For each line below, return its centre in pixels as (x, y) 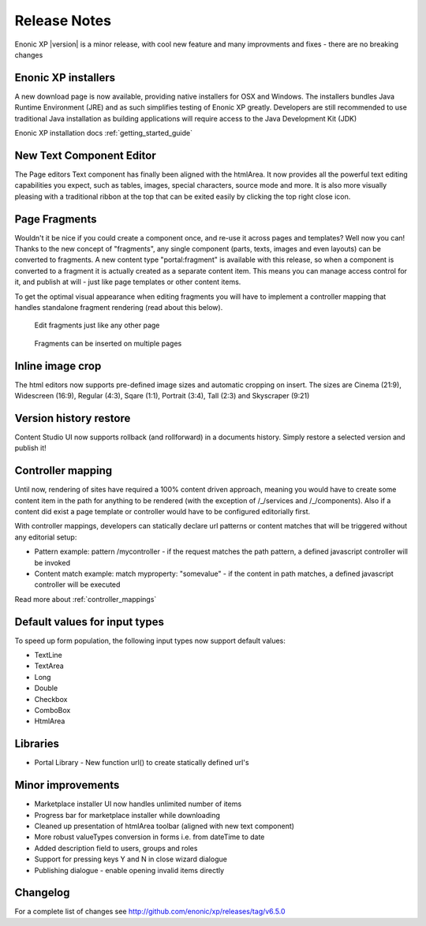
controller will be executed (77, 584)
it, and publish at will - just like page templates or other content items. (128, 282)
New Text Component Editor (86, 155)
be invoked (52, 562)
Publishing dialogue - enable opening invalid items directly (129, 870)
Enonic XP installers (65, 78)
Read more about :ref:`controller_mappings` (86, 599)
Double (46, 688)
